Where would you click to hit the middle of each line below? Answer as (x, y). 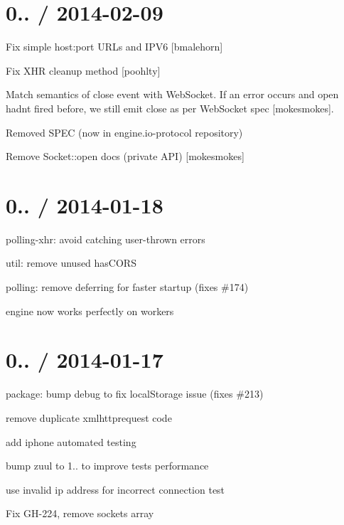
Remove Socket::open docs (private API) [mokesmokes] (125, 156)
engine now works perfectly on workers (90, 311)
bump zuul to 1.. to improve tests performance (107, 466)
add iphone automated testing (71, 441)
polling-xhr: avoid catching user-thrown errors (106, 239)
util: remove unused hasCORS (71, 263)
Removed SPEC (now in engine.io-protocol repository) (124, 132)
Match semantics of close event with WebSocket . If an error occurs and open (172, 94)
